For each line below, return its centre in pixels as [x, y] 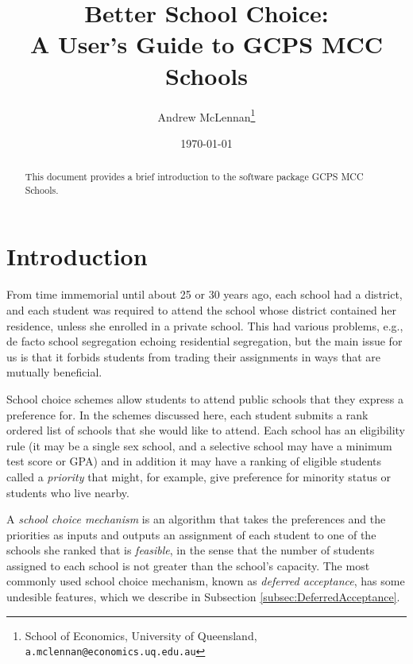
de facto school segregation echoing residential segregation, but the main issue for [205, 341]
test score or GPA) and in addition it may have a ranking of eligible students [194, 461]
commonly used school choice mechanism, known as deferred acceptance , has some [206, 581]
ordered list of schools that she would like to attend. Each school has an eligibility [206, 430]
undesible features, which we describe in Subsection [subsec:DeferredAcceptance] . [203, 597]
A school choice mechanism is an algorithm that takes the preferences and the [196, 519]
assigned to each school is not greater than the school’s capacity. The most [188, 565]
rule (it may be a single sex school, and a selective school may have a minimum [199, 445]
